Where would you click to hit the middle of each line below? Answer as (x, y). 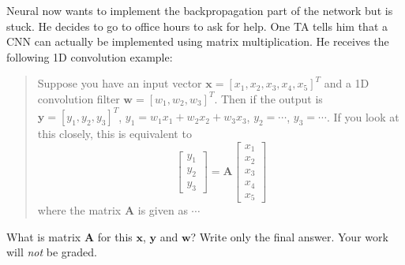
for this (115, 236)
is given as (163, 210)
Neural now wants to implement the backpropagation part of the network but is (200, 10)
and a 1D (347, 83)
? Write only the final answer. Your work (289, 236)
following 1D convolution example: (90, 56)
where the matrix (79, 210)
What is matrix (44, 236)
